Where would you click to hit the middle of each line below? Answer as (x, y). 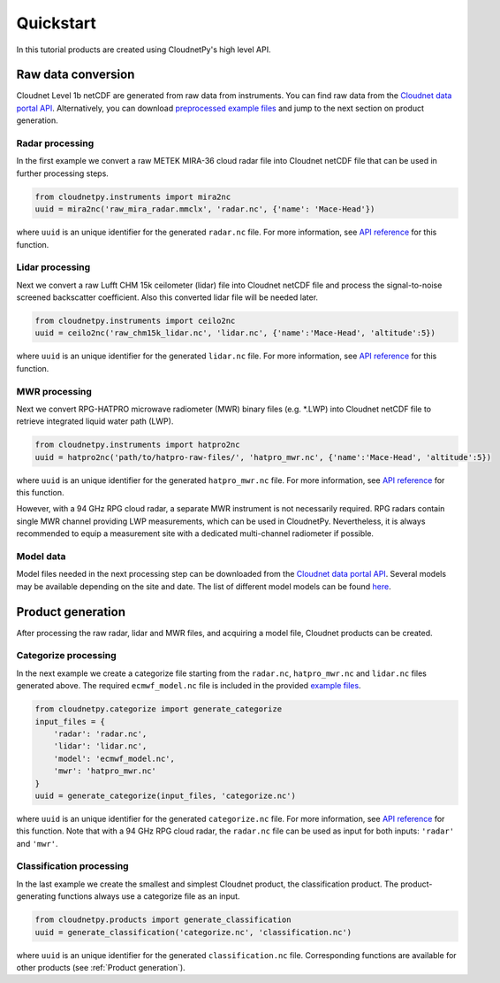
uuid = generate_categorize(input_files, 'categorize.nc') (165, 795)
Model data (41, 557)
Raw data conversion (76, 75)
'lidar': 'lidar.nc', (100, 746)
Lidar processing (53, 267)
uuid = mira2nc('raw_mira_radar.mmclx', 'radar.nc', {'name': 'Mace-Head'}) (205, 209)
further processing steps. (63, 173)
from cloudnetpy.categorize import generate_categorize (159, 709)
